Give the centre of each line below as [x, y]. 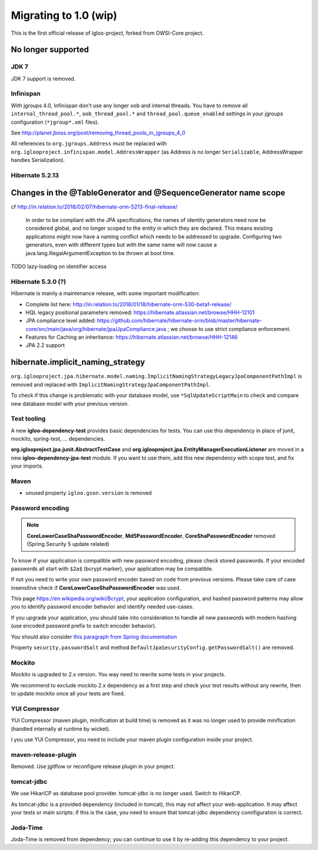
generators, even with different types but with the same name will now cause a [121, 245]
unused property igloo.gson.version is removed [89, 493]
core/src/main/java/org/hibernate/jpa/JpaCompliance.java [96, 329]
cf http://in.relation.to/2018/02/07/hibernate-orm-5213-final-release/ [94, 207]
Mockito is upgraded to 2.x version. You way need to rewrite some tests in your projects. [118, 674]
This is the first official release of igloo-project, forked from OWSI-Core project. [107, 33]
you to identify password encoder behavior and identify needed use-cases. [102, 607]
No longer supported [50, 50]
